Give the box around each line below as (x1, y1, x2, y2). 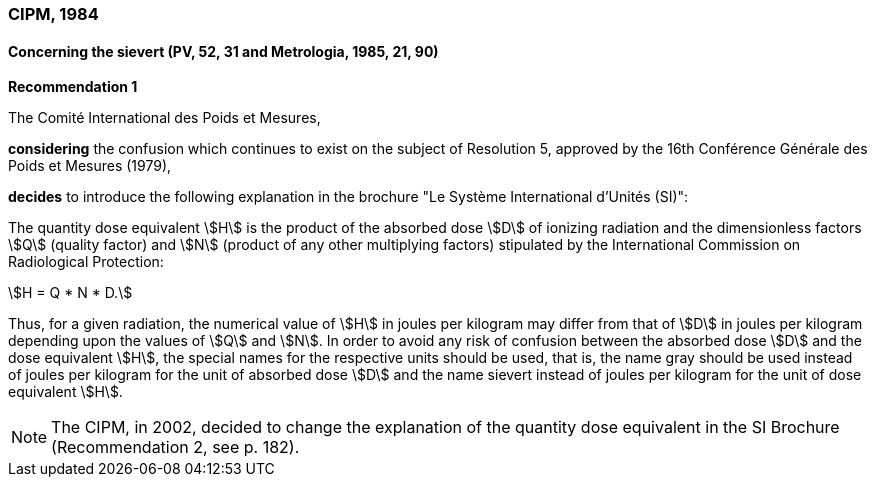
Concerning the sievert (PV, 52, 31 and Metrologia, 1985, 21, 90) (8, 42, 439, 60)
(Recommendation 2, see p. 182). (51, 437, 300, 458)
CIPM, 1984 (8, 4, 99, 24)
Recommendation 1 (8, 78, 138, 96)
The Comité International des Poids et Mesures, (8, 109, 321, 127)
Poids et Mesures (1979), (8, 157, 172, 175)
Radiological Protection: (8, 253, 164, 271)
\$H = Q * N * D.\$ (8, 284, 133, 302)
